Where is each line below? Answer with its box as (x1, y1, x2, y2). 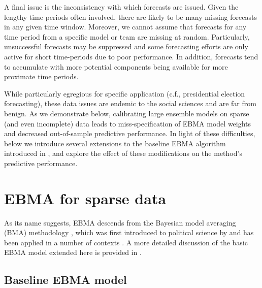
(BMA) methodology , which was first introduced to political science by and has (4, 227, 254, 238)
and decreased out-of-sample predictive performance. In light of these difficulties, (4, 128, 255, 139)
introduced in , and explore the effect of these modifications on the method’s (4, 148, 242, 158)
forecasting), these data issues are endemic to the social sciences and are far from (4, 98, 256, 109)
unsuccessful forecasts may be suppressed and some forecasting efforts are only (4, 41, 248, 52)
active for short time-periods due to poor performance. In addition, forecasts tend (4, 51, 258, 61)
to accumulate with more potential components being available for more (4, 61, 228, 72)
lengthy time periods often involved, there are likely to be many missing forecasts (4, 11, 257, 22)
